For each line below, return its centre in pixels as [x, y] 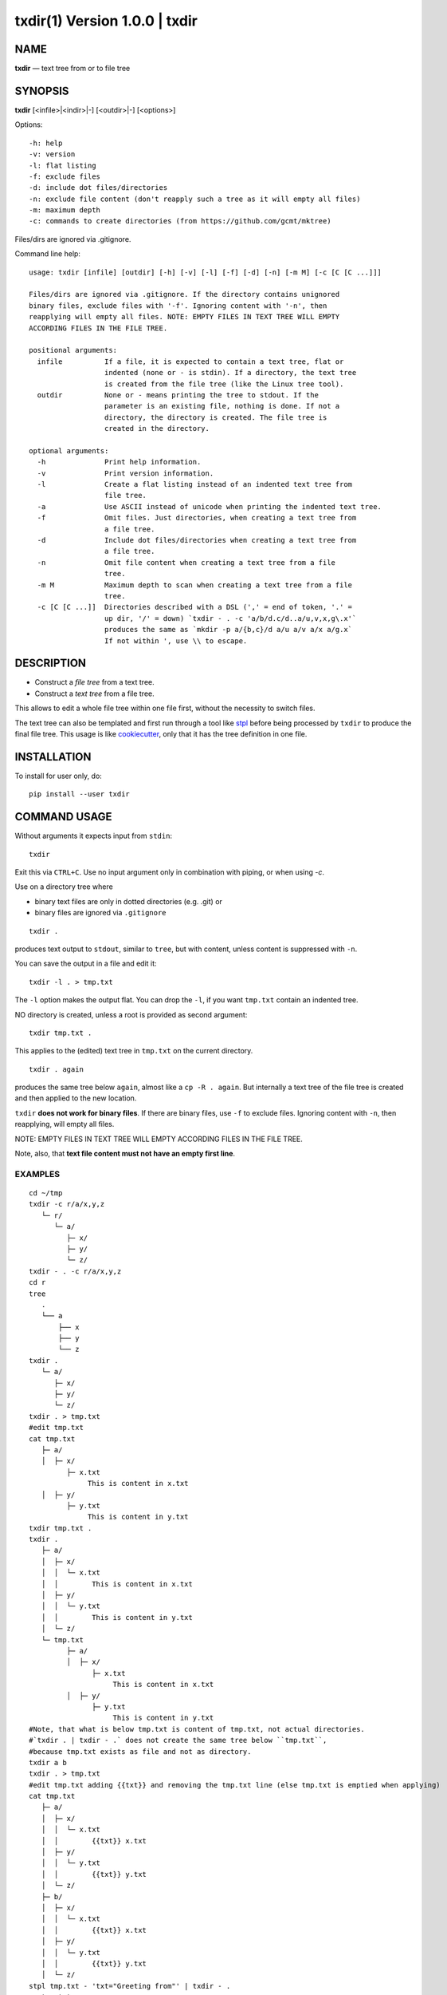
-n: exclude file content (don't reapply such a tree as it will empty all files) [195, 199]
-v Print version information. [125, 473]
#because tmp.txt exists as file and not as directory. [140, 1751]
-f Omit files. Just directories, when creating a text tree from [197, 518]
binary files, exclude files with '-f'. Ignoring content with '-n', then [178, 306]
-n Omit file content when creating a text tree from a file [186, 562]
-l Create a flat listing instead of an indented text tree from [195, 484]
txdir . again [56, 1069]
